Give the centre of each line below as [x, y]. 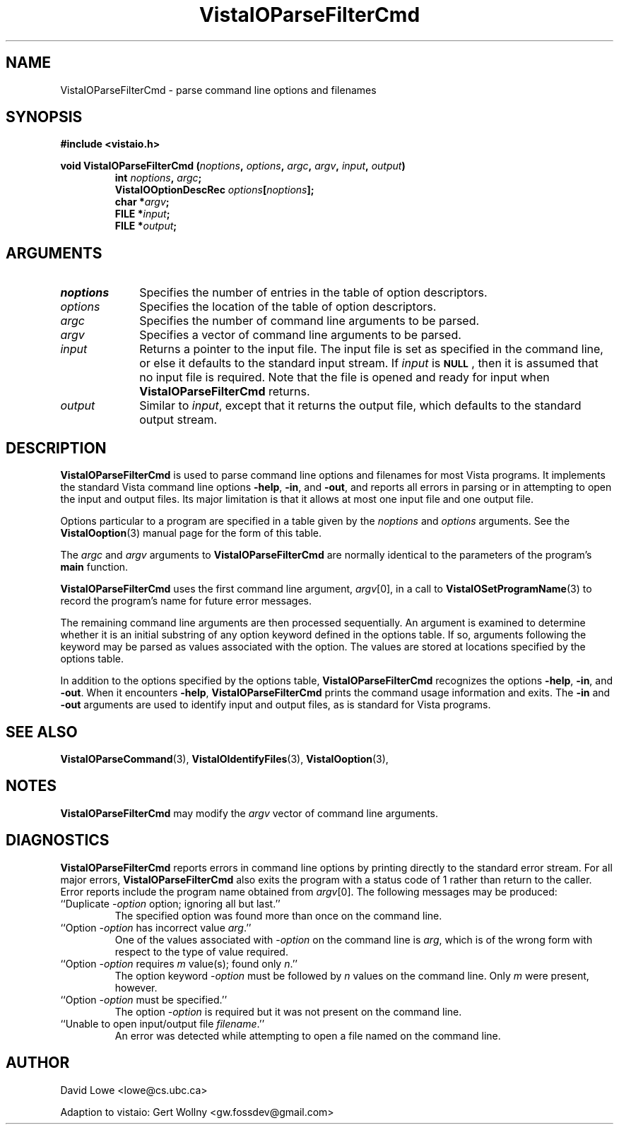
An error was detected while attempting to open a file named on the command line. [308, 1035]
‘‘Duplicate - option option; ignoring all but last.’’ [170, 903]
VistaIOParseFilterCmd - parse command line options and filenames [218, 90]
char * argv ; [142, 202]
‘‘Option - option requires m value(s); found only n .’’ [179, 963]
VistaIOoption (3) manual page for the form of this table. [191, 533]
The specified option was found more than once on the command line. [278, 915]
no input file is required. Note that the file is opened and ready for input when [344, 377]
